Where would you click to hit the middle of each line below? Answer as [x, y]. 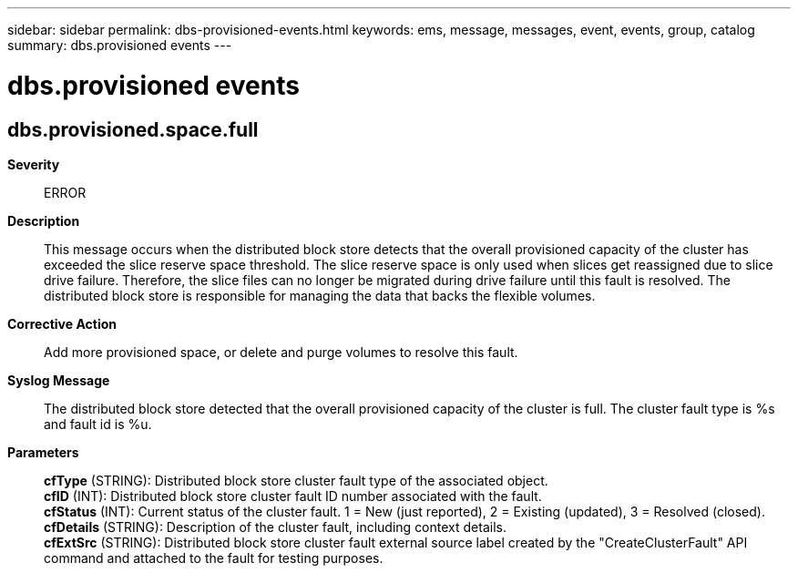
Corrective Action [62, 323]
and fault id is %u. [98, 424]
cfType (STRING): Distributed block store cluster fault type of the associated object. [296, 480]
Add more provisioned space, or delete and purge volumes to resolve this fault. [281, 352]
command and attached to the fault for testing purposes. [214, 558]
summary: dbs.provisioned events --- [120, 45]
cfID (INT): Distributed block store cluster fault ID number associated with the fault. [293, 496]
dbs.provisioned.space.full [133, 129]
